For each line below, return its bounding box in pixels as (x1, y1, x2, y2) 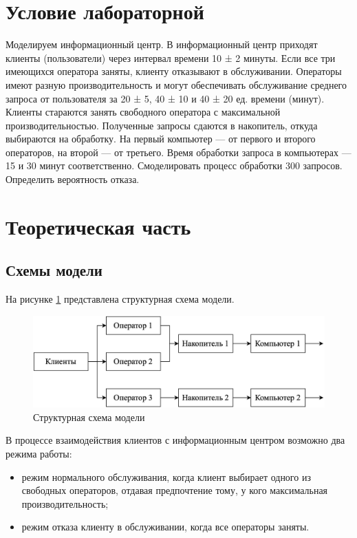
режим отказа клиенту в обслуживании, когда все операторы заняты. (21, 519, 310, 534)
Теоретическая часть (6, 212, 191, 240)
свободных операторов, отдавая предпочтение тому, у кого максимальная (21, 483, 328, 497)
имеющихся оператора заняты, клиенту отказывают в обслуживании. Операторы (6, 64, 342, 78)
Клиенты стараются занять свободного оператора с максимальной (6, 105, 281, 119)
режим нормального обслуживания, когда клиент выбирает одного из (21, 469, 311, 484)
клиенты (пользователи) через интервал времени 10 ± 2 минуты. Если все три (6, 50, 336, 65)
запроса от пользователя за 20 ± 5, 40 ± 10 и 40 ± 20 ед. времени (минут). (6, 91, 325, 105)
